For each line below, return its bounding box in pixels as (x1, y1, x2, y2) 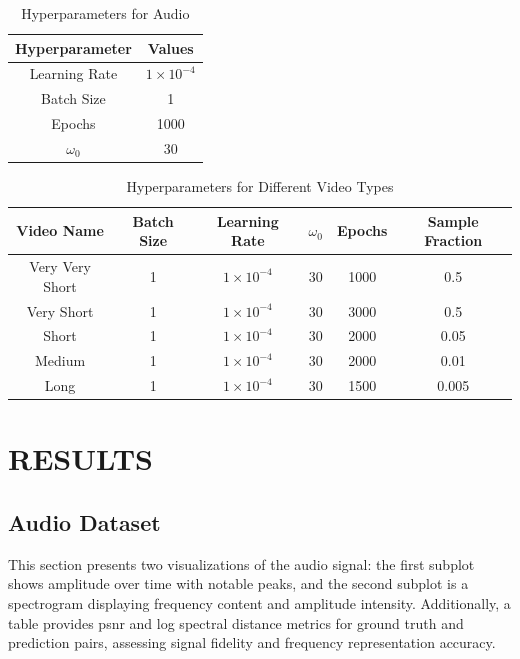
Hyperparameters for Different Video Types (126, 176, 394, 197)
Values (147, 37, 194, 58)
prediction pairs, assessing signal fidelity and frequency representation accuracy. (8, 632, 496, 653)
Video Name (16, 220, 104, 241)
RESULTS (8, 438, 153, 479)
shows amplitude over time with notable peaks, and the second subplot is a (8, 573, 469, 594)
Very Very (29, 256, 91, 277)
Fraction (424, 230, 483, 251)
